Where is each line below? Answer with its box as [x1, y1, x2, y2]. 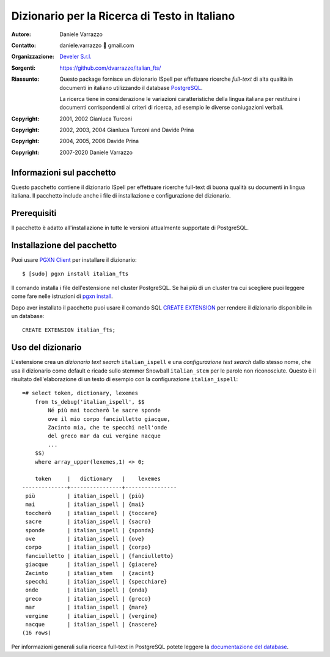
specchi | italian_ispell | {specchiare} [25, 578, 167, 585]
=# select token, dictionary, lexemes [22, 390, 139, 397]
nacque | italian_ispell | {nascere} [25, 621, 158, 628]
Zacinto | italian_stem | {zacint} [25, 570, 155, 576]
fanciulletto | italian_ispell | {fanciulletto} [25, 552, 174, 559]
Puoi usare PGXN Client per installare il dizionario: [11, 256, 137, 263]
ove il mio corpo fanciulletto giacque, [48, 415, 170, 422]
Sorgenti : [11, 64, 36, 72]
